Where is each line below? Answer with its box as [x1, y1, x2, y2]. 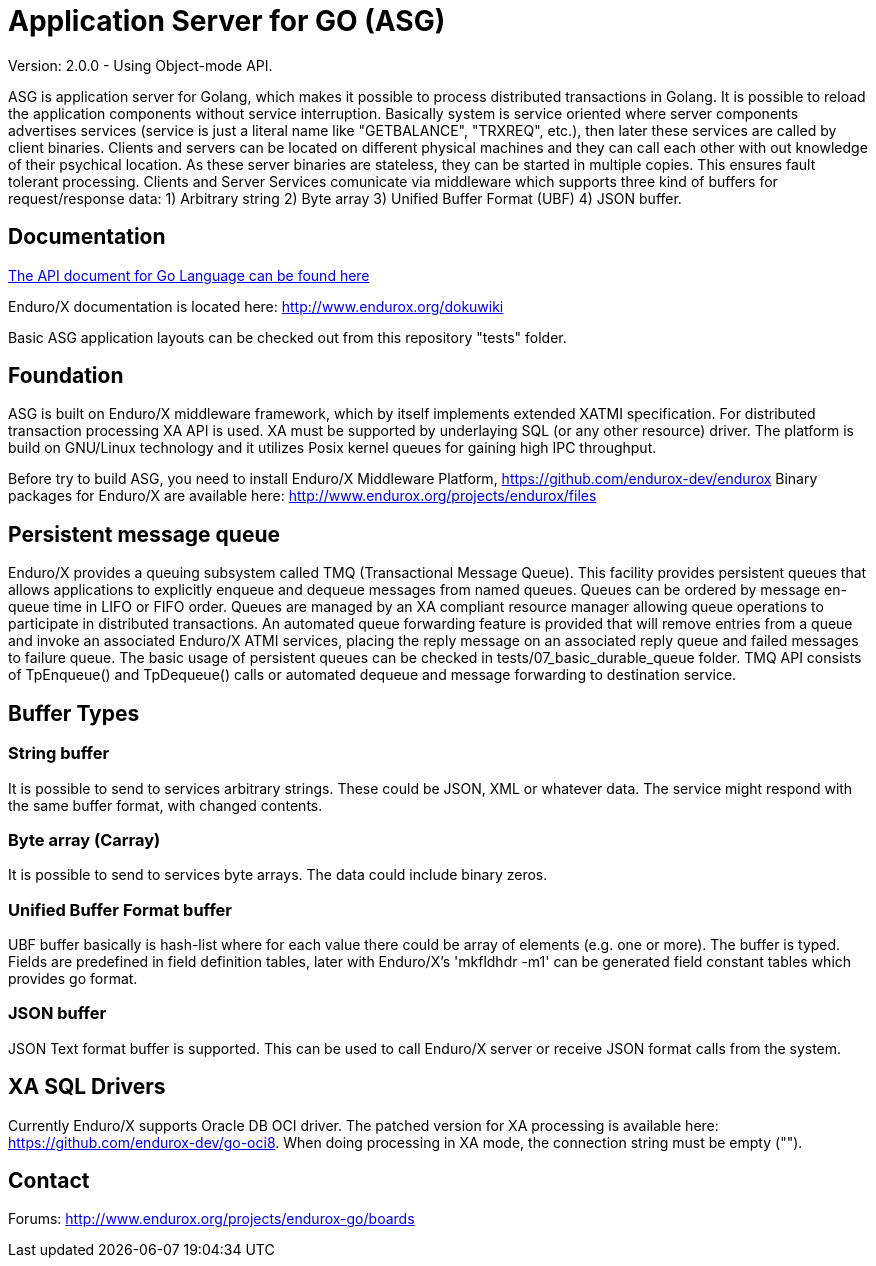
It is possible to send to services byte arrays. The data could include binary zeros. [8, 866, 548, 884]
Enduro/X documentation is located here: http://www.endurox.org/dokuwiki [8, 297, 504, 315]
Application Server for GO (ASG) [8, 4, 446, 38]
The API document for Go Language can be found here [8, 266, 370, 284]
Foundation [8, 363, 124, 389]
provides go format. [8, 970, 138, 987]
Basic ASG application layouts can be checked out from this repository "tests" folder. [8, 328, 567, 346]
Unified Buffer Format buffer [8, 899, 233, 920]
